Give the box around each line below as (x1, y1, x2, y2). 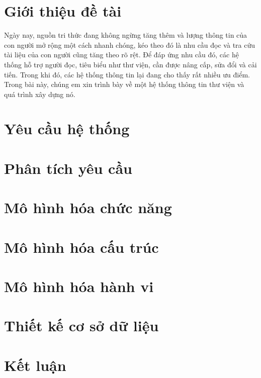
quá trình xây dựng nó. (4, 88, 75, 99)
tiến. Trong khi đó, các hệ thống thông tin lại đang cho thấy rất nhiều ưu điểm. (4, 69, 250, 79)
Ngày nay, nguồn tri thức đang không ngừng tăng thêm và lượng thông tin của (4, 30, 247, 40)
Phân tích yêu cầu (4, 157, 132, 178)
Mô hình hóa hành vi (4, 275, 154, 296)
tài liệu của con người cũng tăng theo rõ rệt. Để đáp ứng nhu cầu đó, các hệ (4, 49, 239, 60)
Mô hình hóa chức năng (4, 197, 172, 218)
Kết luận (4, 354, 66, 375)
